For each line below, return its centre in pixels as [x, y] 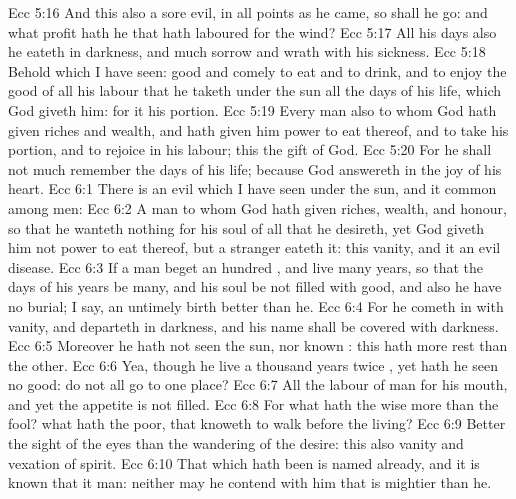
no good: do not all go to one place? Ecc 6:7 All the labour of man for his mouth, [258, 384]
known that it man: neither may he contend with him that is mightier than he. [250, 482]
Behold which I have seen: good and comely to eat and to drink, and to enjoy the [257, 70]
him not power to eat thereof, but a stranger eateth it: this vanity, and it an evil [254, 247]
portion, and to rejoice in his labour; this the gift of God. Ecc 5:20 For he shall [250, 149]
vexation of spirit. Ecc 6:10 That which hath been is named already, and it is [244, 462]
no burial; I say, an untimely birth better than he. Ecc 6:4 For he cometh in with [256, 305]
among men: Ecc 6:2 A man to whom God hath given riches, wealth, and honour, [257, 207]
